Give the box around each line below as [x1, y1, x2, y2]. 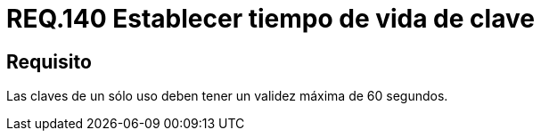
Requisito [6, 50, 92, 73]
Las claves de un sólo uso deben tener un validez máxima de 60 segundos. [6, 88, 448, 104]
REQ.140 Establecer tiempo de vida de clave [6, 4, 535, 34]
